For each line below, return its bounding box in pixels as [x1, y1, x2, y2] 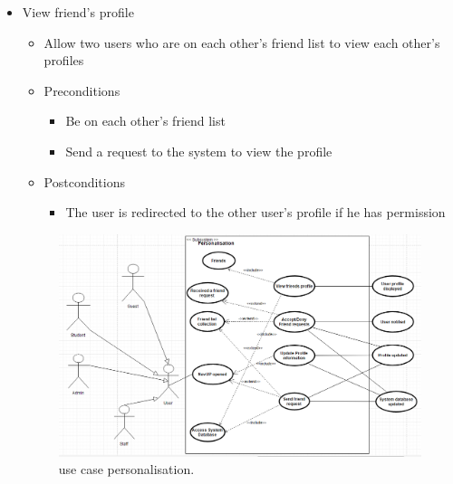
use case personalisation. [58, 460, 195, 479]
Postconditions [43, 172, 126, 191]
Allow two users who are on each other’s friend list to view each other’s [43, 33, 440, 52]
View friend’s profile [22, 3, 134, 21]
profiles [43, 51, 84, 70]
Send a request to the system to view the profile [65, 141, 333, 160]
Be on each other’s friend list [65, 111, 226, 130]
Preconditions [43, 81, 120, 100]
